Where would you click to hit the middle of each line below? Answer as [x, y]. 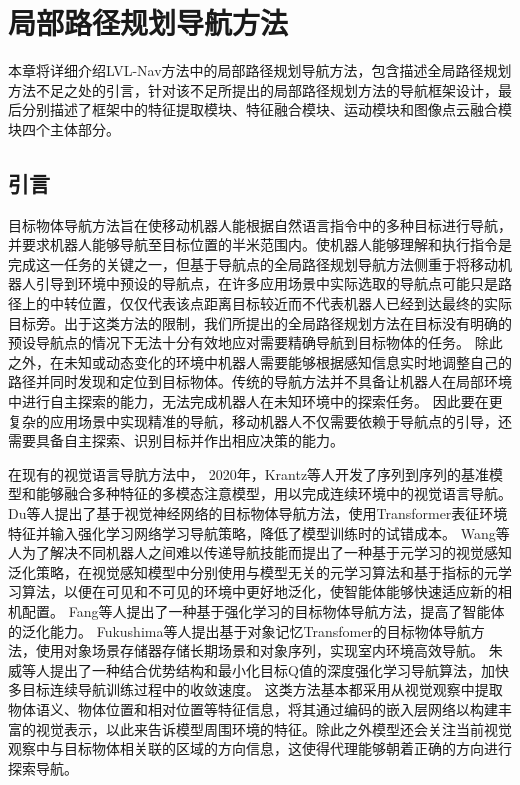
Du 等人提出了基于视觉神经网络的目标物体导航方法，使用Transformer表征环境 [258, 513]
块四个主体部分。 [64, 128]
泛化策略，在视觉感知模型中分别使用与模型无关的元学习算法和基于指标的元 [253, 571]
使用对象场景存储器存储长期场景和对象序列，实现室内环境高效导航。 [259, 650]
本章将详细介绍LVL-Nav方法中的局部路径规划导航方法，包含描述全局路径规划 [260, 70]
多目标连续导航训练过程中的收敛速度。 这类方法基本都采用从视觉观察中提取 [255, 689]
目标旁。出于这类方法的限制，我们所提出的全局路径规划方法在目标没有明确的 [260, 322]
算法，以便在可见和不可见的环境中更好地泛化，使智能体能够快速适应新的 [259, 591]
